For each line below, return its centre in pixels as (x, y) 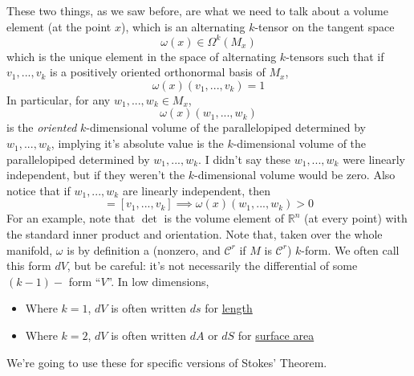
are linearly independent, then (196, 190)
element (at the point (59, 26)
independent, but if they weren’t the (96, 175)
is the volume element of (224, 218)
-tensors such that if (335, 56)
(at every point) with (355, 218)
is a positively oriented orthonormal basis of (158, 72)
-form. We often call (350, 249)
